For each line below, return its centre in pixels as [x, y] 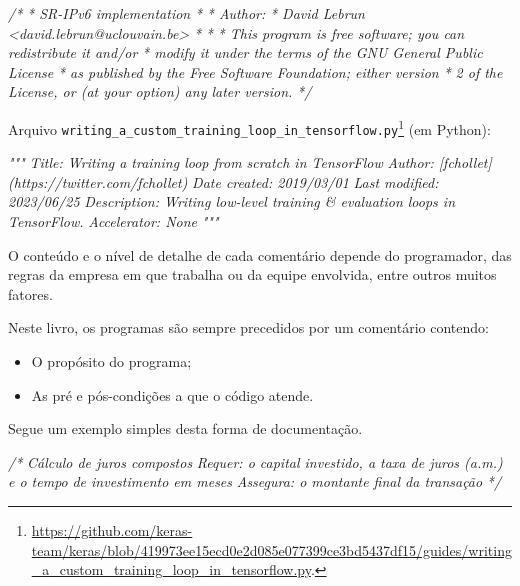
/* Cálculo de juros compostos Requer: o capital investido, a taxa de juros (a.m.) [255, 461]
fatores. [30, 293]
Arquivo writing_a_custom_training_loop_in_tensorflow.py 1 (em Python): [249, 127]
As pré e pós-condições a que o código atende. [172, 394]
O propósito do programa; [111, 361]
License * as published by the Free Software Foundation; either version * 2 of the [255, 71]
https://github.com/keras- [112, 530]
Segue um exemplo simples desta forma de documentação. [185, 428]
